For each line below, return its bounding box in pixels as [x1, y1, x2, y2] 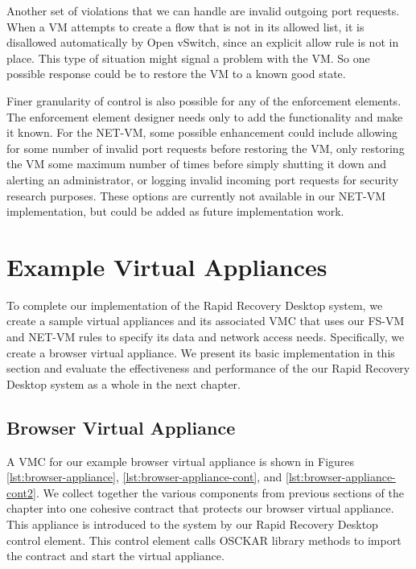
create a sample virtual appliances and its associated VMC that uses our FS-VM [6, 312, 405, 329]
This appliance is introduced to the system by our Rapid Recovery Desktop [6, 515, 378, 532]
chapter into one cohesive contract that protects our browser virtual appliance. [6, 500, 394, 517]
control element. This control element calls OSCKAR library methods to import [6, 531, 402, 548]
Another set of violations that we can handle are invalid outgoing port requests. [6, 2, 400, 19]
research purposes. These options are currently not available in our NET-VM [6, 187, 386, 204]
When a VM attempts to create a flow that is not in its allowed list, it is [6, 18, 365, 35]
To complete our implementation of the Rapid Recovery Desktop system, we [6, 296, 383, 313]
